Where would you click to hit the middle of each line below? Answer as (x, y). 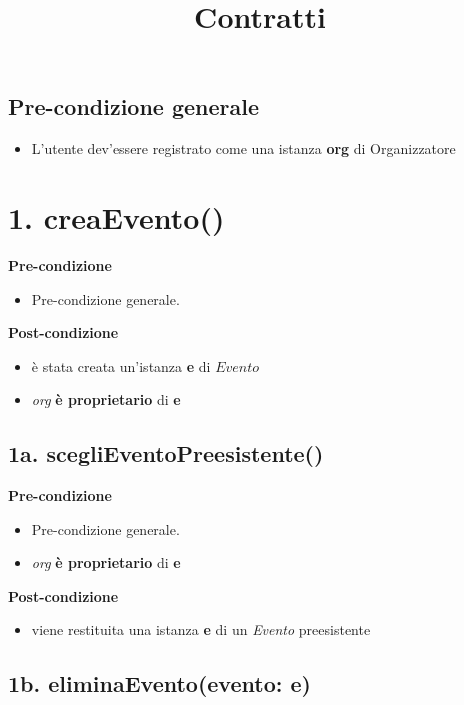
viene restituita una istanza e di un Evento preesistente (201, 629)
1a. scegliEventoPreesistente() (166, 453)
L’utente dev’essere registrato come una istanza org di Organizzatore (243, 148)
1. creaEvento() (116, 216)
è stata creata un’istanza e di (121, 365)
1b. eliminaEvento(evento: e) (159, 683)
